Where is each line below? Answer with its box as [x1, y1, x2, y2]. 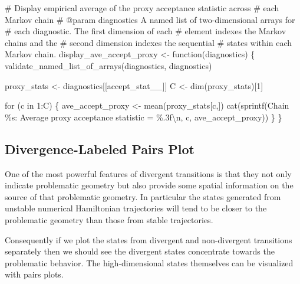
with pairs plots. [5, 268, 64, 280]
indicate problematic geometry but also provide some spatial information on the [5, 179, 294, 191]
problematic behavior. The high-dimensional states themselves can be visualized [5, 256, 294, 269]
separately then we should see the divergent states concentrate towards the [5, 245, 275, 257]
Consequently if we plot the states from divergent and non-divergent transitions [5, 233, 292, 246]
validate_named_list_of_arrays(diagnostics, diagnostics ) [5, 59, 212, 71]
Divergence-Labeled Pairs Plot [5, 139, 194, 158]
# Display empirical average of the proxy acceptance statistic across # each [5, 2, 279, 14]
